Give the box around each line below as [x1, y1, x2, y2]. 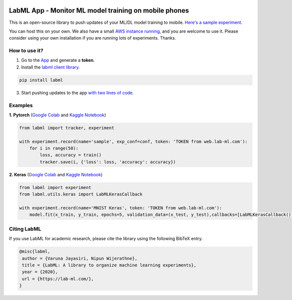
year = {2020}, [22, 269, 58, 275]
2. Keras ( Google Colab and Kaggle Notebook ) [9, 171, 103, 177]
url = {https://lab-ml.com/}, [22, 276, 94, 281]
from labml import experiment [19, 185, 91, 190]
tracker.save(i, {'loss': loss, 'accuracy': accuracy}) [39, 159, 176, 165]
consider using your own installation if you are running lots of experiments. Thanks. [9, 35, 176, 41]
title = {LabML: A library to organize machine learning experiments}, [22, 262, 197, 268]
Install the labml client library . [21, 64, 80, 70]
